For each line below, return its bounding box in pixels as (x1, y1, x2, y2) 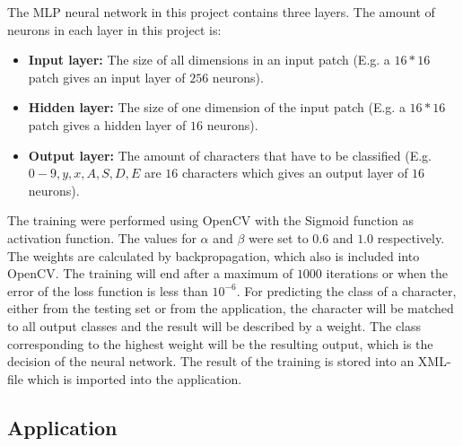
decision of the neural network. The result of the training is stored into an (7, 352, 415, 371)
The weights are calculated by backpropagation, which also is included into (7, 246, 420, 265)
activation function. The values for (7, 228, 197, 247)
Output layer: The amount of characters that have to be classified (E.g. (28, 145, 432, 164)
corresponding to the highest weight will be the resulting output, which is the (7, 334, 433, 353)
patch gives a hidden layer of (28, 115, 187, 134)
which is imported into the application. (27, 369, 242, 388)
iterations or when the (326, 264, 449, 283)
